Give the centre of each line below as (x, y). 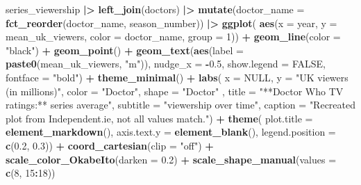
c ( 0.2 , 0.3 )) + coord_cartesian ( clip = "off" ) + (110, 145)
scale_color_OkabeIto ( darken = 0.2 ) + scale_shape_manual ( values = (171, 159)
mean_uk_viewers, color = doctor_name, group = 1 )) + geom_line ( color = (173, 37)
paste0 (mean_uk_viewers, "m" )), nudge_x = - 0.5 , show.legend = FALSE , (166, 64)
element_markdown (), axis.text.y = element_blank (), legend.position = (171, 132)
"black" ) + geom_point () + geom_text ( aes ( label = (125, 50)
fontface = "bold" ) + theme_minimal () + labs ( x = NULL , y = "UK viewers (177, 77)
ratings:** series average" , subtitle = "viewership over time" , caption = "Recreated (180, 105)
